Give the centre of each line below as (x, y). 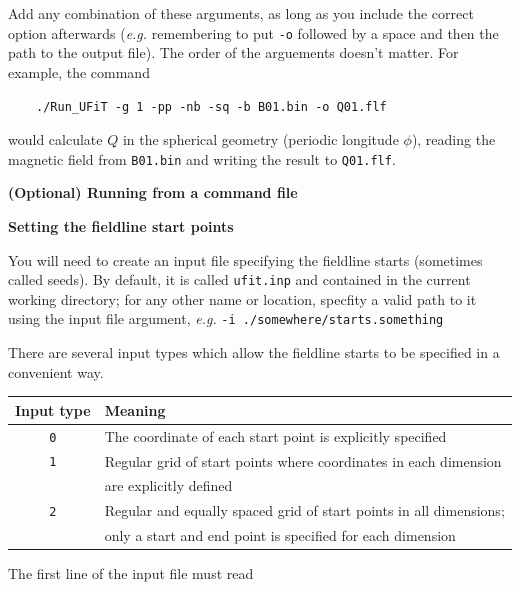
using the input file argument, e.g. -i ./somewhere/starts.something (226, 318)
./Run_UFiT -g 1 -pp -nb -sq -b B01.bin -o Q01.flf (211, 107)
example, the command (79, 71)
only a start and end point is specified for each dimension (280, 535)
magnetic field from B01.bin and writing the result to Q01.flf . (202, 158)
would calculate (55, 139)
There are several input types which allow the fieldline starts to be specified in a (254, 352)
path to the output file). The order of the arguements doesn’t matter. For (233, 52)
